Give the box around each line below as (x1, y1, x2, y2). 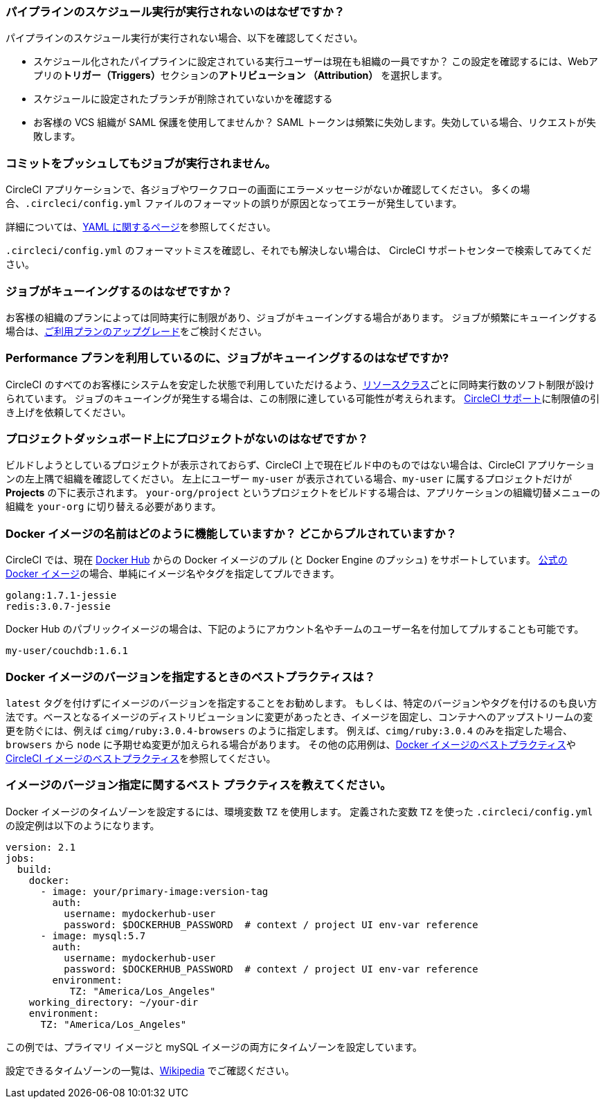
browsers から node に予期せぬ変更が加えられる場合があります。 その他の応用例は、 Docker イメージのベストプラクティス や (6, 738, 576, 750)
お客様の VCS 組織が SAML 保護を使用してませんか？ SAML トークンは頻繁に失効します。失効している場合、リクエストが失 (33, 116, 597, 129)
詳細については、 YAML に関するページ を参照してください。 (6, 221, 276, 233)
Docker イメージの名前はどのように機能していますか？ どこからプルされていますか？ (6, 526, 457, 541)
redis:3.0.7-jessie (6, 601, 111, 613)
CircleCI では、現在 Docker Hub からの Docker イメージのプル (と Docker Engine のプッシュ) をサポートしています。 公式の (6, 554, 568, 566)
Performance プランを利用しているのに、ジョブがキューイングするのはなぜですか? (6, 351, 449, 365)
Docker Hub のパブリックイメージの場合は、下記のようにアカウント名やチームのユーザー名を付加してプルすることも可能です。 (6, 623, 584, 635)
